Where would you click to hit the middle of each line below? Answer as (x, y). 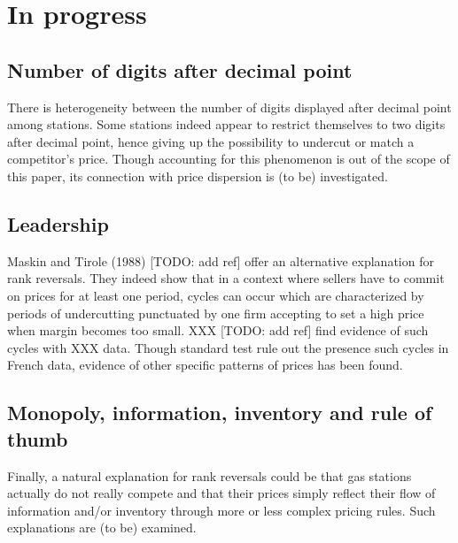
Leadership (58, 223)
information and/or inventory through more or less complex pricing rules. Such (221, 510)
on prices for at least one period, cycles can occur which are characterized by (216, 295)
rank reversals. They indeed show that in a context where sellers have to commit (226, 278)
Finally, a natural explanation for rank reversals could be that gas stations (210, 475)
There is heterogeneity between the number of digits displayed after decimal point (229, 107)
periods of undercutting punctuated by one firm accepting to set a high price (216, 313)
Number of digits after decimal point (180, 69)
